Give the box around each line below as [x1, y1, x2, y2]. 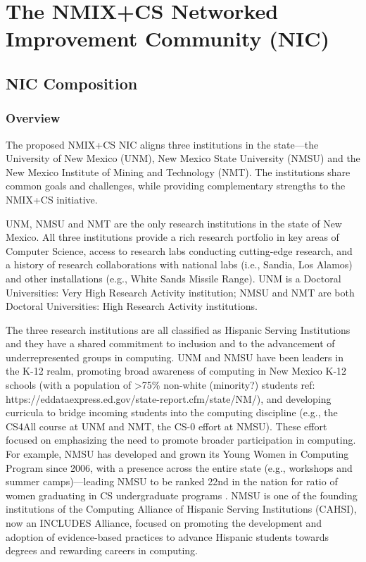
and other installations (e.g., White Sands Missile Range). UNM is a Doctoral [6, 270, 341, 285]
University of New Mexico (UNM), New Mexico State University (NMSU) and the [6, 151, 360, 166]
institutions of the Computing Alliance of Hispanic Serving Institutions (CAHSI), [6, 501, 357, 516]
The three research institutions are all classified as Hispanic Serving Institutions [6, 322, 351, 337]
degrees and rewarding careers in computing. [6, 543, 198, 558]
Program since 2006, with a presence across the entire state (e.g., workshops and [6, 460, 353, 475]
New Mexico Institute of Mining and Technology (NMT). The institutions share [6, 164, 351, 179]
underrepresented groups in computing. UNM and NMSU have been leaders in [6, 349, 343, 364]
